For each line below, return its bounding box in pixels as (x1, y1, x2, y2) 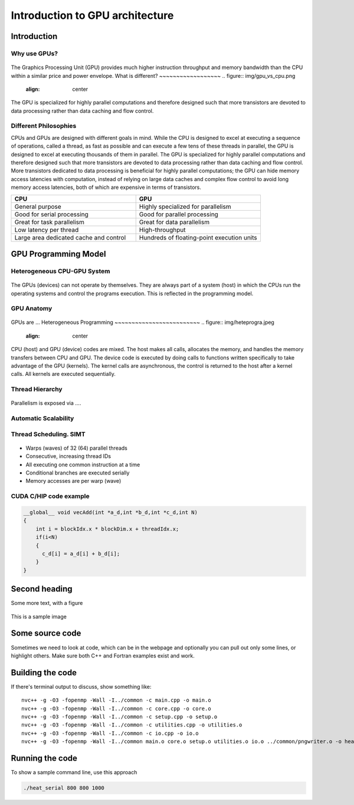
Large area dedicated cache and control (14, 233, 126, 241)
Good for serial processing (14, 210, 88, 218)
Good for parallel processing (139, 210, 218, 218)
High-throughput (139, 225, 186, 234)
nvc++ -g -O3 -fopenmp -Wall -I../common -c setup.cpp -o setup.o (21, 714, 218, 720)
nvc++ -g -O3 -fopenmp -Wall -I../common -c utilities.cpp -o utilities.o (21, 722, 242, 728)
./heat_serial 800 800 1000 (23, 785, 104, 791)
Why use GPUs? (11, 49, 58, 57)
